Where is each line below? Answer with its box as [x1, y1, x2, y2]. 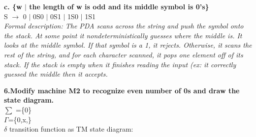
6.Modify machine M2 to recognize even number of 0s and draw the [4, 85, 240, 95]
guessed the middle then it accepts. [4, 69, 108, 79]
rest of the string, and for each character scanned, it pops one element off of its [4, 49, 243, 59]
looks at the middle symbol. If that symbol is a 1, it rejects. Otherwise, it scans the [4, 40, 252, 50]
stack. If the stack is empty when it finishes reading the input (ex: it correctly [4, 59, 236, 69]
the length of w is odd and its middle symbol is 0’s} [29, 1, 209, 11]
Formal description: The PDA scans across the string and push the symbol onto [4, 21, 244, 31]
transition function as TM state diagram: [9, 124, 133, 134]
